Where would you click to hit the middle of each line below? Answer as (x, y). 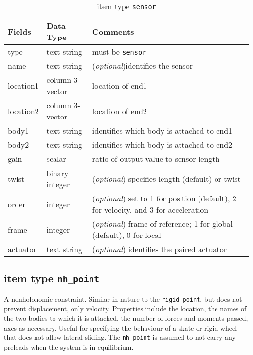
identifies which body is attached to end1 (162, 130)
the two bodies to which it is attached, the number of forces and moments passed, (126, 318)
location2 (23, 111)
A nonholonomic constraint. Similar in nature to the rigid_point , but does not (123, 299)
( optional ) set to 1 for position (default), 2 (164, 198)
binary (57, 173)
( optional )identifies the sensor (142, 66)
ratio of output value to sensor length (156, 159)
